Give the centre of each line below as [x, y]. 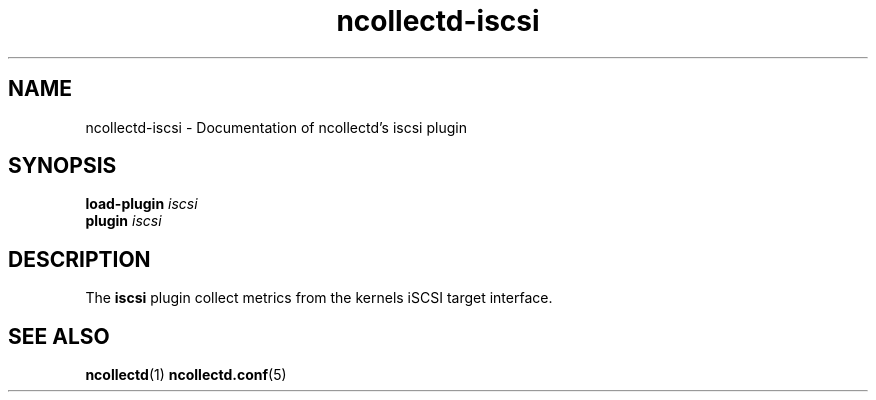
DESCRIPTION [79, 259]
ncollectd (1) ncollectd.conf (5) [186, 375]
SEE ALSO [59, 336]
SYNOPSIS [62, 166]
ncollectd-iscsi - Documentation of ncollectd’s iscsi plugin [276, 127]
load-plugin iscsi [141, 204]
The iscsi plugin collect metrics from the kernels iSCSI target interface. [319, 298]
